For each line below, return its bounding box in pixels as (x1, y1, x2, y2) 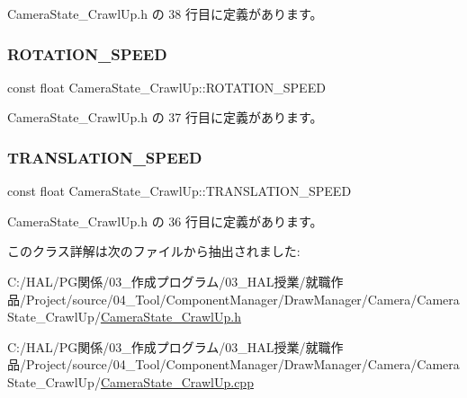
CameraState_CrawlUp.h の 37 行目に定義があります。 (7, 108, 323, 127)
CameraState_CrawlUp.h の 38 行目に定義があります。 (7, 4, 323, 22)
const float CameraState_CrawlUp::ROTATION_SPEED (7, 77, 326, 96)
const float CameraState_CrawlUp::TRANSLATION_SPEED (7, 181, 352, 200)
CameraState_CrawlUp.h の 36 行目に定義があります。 (7, 211, 323, 230)
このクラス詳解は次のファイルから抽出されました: (7, 242, 301, 261)
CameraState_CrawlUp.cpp (100, 372, 254, 391)
